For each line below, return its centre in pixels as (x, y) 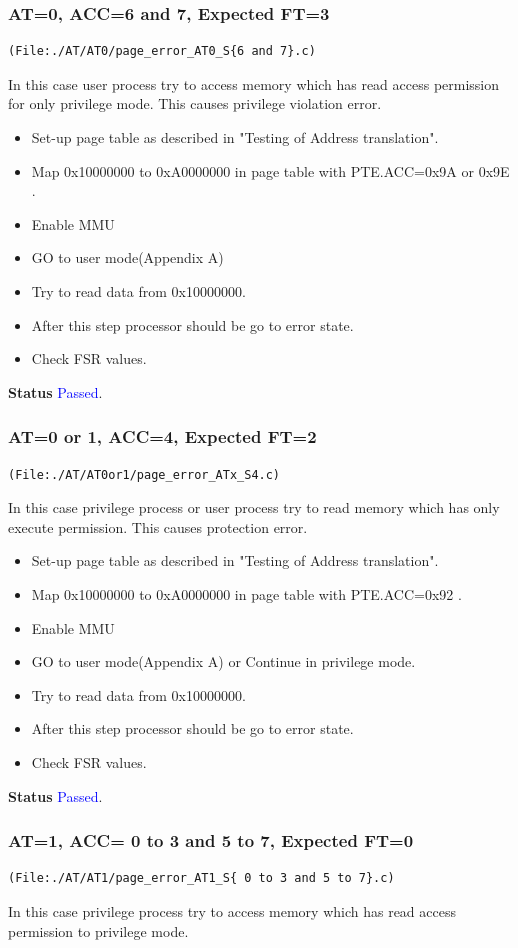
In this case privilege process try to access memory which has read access (232, 910)
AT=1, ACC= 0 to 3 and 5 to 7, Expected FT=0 (211, 840)
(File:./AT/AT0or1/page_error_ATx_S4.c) (144, 474)
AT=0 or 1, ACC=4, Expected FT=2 (162, 436)
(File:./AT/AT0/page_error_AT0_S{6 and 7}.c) (162, 51)
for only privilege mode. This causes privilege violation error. (195, 103)
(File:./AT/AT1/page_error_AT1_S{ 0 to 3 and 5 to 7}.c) (201, 878)
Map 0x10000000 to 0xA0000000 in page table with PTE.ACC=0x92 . (246, 593)
